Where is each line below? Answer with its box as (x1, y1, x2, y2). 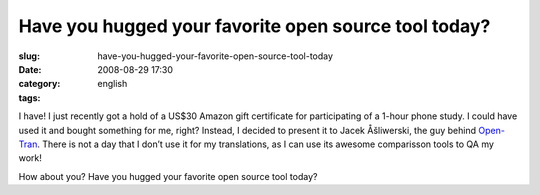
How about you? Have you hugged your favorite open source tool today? (18, 170, 318, 182)
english (97, 78, 128, 90)
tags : (18, 91, 41, 104)
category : (18, 78, 61, 90)
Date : (18, 63, 42, 75)
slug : (18, 50, 40, 62)
